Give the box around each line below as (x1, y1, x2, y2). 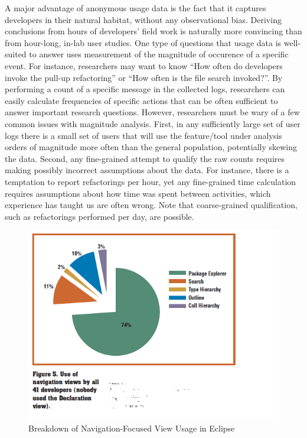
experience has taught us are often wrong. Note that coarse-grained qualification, (5, 199, 298, 211)
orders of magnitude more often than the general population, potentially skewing (5, 141, 298, 153)
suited (5, 48, 27, 60)
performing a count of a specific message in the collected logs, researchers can (5, 83, 285, 95)
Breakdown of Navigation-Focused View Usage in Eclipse (28, 421, 235, 434)
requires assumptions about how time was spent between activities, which (5, 187, 271, 199)
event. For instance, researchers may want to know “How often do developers (5, 59, 283, 72)
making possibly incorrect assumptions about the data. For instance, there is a (5, 164, 289, 176)
